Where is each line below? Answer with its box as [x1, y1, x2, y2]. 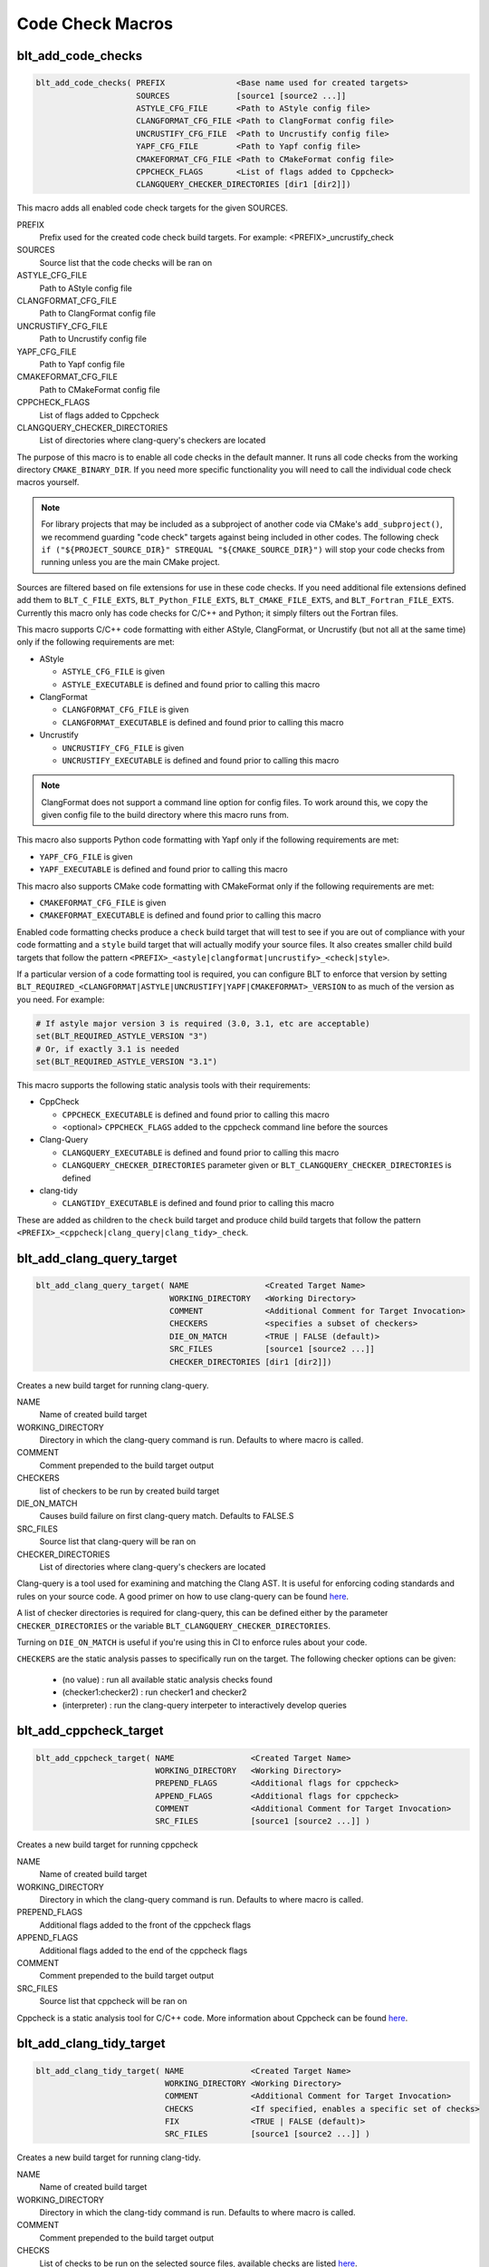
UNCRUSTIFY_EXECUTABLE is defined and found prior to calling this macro [62, 754, 340, 765]
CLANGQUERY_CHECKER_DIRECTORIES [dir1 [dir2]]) [136, 180, 351, 190]
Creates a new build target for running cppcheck [16, 1839, 198, 1850]
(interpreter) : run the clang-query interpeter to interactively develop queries [62, 1699, 348, 1710]
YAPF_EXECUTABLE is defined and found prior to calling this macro [39, 864, 289, 875]
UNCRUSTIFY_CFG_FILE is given [62, 742, 185, 753]
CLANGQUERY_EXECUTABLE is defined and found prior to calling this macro [62, 1147, 340, 1158]
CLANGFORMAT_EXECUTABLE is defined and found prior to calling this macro [62, 716, 344, 727]
